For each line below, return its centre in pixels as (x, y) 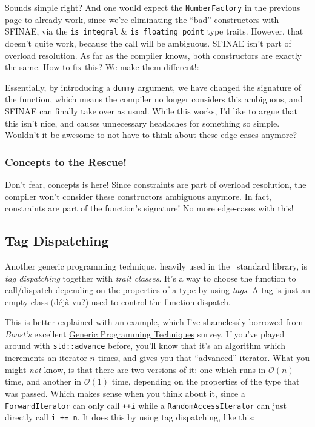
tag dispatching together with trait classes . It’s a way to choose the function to (151, 278)
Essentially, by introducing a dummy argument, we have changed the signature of (153, 87)
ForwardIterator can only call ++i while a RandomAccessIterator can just (146, 405)
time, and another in (43, 381)
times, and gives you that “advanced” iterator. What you (204, 358)
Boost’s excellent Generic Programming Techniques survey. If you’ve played (145, 333)
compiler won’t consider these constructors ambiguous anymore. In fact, (138, 196)
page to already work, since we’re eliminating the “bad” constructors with (142, 19)
